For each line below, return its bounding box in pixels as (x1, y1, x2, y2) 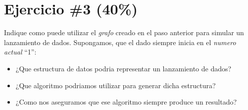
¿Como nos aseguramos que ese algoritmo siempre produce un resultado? (15, 97, 237, 107)
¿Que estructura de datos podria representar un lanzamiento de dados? (15, 63, 232, 73)
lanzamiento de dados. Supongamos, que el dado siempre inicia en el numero (4, 37, 236, 47)
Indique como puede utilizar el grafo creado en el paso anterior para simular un (4, 27, 244, 38)
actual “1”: (4, 47, 37, 57)
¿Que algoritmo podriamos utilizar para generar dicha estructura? (15, 80, 216, 90)
